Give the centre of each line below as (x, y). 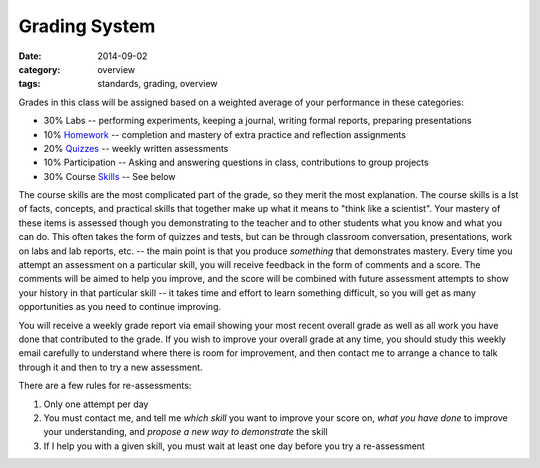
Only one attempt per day (96, 404)
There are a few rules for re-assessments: (105, 386)
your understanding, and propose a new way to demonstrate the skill (186, 432)
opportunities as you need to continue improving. (120, 307)
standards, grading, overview (158, 84)
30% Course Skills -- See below (109, 176)
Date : (30, 56)
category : (39, 69)
